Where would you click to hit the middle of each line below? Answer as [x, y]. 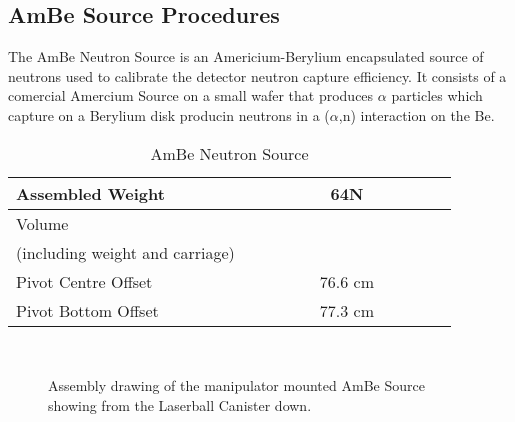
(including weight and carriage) [125, 252]
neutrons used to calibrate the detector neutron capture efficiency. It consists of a [257, 75]
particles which [437, 95]
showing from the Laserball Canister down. [180, 404]
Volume [42, 223]
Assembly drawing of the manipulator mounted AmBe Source [236, 385]
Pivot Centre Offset [84, 281]
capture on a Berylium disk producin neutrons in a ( [169, 114]
